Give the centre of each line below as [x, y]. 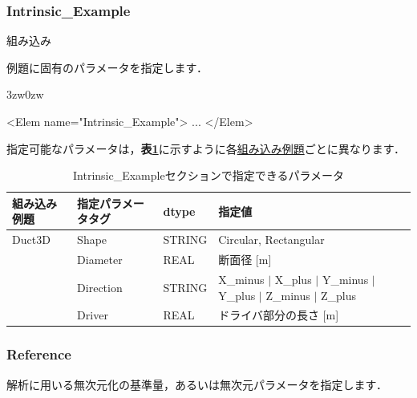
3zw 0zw [25, 94]
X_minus [241, 279]
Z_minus [288, 295]
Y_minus [345, 279]
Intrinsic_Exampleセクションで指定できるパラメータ [208, 175]
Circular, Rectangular [271, 240]
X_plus [293, 279]
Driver [93, 315]
